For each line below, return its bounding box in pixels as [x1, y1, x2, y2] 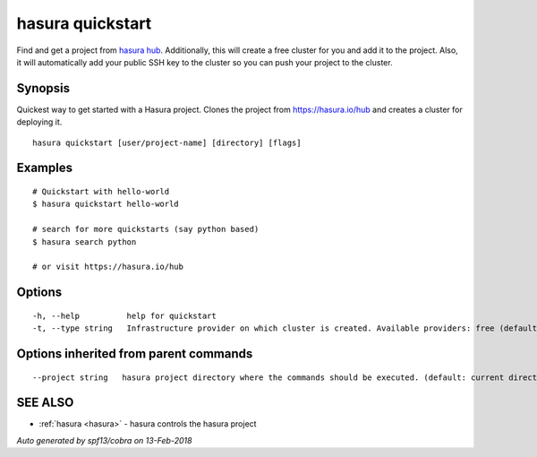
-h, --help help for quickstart [32, 310, 217, 321]
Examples [16, 160, 73, 176]
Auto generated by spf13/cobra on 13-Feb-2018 [16, 435, 192, 445]
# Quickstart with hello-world [32, 186, 170, 197]
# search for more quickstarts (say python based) [32, 224, 260, 235]
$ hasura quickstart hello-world [32, 199, 179, 210]
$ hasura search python [32, 237, 137, 246]
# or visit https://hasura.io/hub [32, 262, 183, 272]
